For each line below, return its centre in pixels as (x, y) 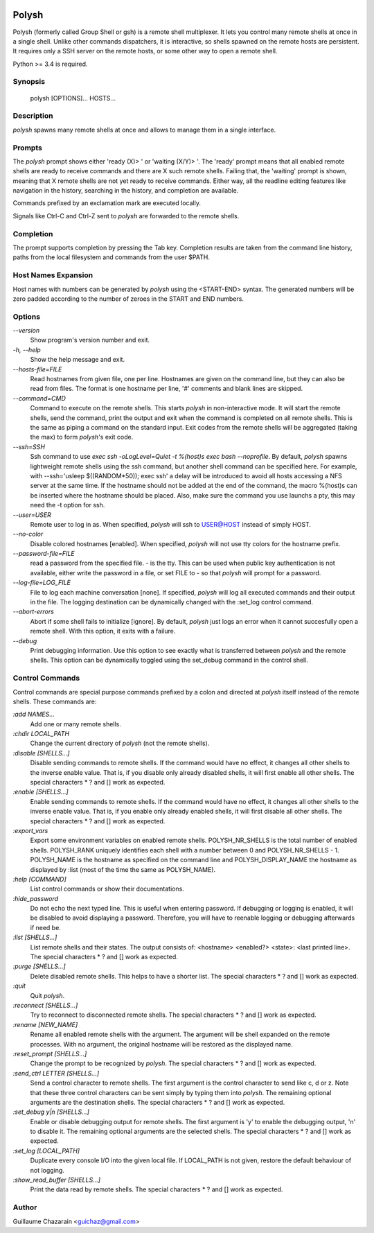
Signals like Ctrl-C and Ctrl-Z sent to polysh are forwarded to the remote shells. (126, 216)
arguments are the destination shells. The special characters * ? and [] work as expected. (158, 1102)
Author (25, 1207)
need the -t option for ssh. (68, 505)
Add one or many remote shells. (75, 724)
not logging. (47, 1170)
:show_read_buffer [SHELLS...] (56, 1180)
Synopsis (29, 82)
